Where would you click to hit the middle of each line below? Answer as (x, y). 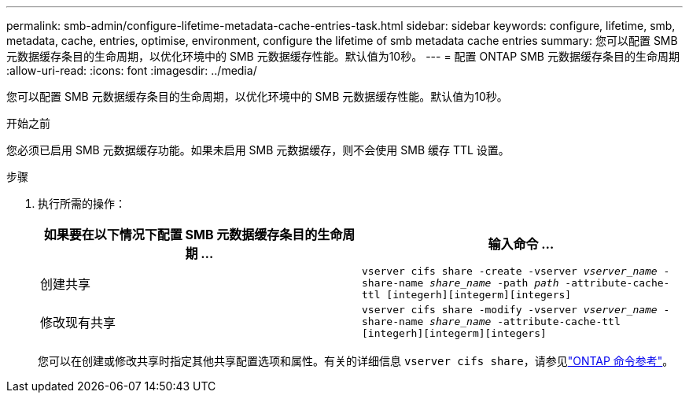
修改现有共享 (78, 322)
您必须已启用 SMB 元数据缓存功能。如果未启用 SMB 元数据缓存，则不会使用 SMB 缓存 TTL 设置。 (258, 150)
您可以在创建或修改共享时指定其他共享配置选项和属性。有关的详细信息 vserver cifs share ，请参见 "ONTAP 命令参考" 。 (356, 361)
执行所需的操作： (82, 203)
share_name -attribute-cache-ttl (525, 321)
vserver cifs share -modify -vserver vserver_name (510, 310)
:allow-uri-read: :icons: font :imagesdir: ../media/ (132, 70)
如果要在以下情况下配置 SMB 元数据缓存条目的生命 (193, 235)
